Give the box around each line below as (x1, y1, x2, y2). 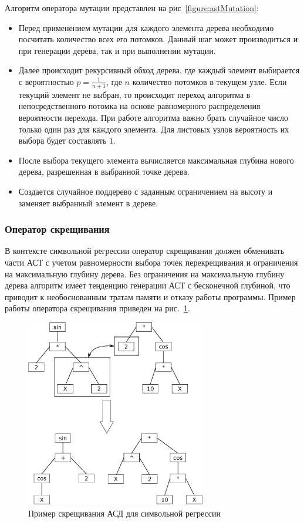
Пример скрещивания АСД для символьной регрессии (28, 507, 221, 519)
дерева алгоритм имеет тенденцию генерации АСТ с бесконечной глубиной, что (5, 279, 291, 291)
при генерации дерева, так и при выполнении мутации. (18, 44, 216, 56)
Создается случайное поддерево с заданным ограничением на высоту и (18, 185, 273, 197)
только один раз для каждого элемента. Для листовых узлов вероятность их (18, 123, 289, 135)
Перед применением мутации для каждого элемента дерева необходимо (18, 21, 274, 33)
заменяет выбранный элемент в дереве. (18, 196, 158, 209)
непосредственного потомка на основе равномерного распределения (18, 100, 261, 112)
